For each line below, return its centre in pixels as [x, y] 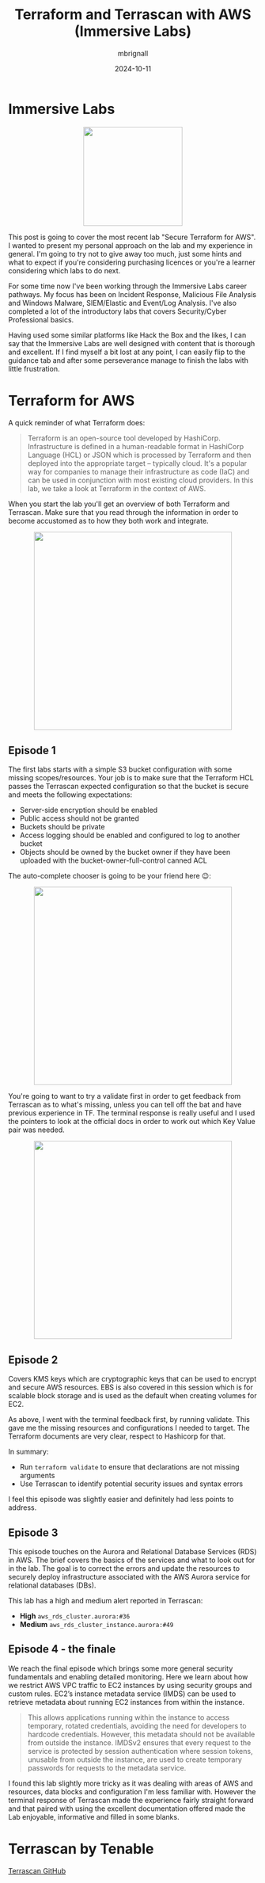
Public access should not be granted [79, 818]
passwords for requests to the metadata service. [107, 1767]
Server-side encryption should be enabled [89, 810]
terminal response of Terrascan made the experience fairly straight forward [131, 1800]
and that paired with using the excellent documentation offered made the [127, 1809]
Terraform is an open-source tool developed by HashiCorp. [124, 438]
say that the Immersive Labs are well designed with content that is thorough [132, 343]
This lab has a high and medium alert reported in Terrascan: [106, 1601]
